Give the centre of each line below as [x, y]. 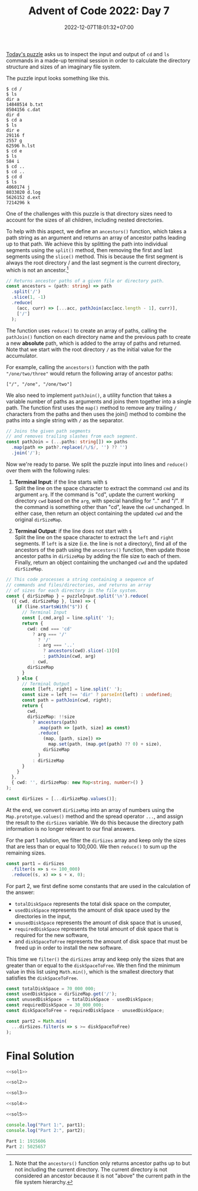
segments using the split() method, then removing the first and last [89, 250]
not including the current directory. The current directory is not [91, 1170]
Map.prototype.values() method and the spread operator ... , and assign [95, 816]
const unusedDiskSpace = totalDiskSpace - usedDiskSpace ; [80, 1000]
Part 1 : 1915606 [26, 1141]
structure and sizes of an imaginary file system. [64, 67]
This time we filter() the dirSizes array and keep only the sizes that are [95, 959]
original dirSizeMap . [39, 519]
